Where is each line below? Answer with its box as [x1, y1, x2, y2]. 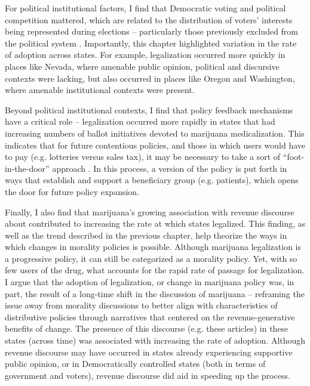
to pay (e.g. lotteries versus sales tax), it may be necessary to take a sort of [5, 150, 281, 163]
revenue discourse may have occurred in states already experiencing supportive [5, 345, 293, 358]
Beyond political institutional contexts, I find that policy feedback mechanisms [5, 103, 293, 116]
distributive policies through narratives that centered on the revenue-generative [5, 310, 295, 323]
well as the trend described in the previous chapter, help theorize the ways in [5, 228, 287, 241]
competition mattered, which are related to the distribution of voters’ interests [5, 13, 293, 26]
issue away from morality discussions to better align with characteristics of [5, 299, 278, 311]
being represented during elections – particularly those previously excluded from [5, 25, 299, 38]
